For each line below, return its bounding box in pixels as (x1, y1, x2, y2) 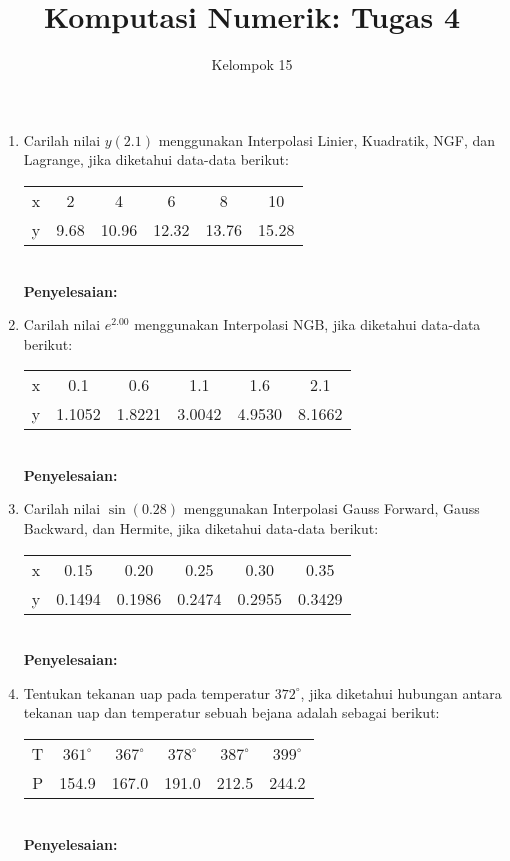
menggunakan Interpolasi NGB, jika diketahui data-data (134, 314, 481, 335)
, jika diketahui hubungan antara (300, 682, 502, 703)
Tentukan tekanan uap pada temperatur (23, 682, 271, 703)
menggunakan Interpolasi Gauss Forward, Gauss (183, 498, 480, 519)
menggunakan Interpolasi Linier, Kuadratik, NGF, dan (158, 129, 496, 150)
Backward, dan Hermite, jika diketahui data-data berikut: (23, 518, 379, 539)
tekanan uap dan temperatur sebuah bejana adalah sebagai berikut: (23, 702, 440, 723)
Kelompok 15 (211, 54, 293, 75)
